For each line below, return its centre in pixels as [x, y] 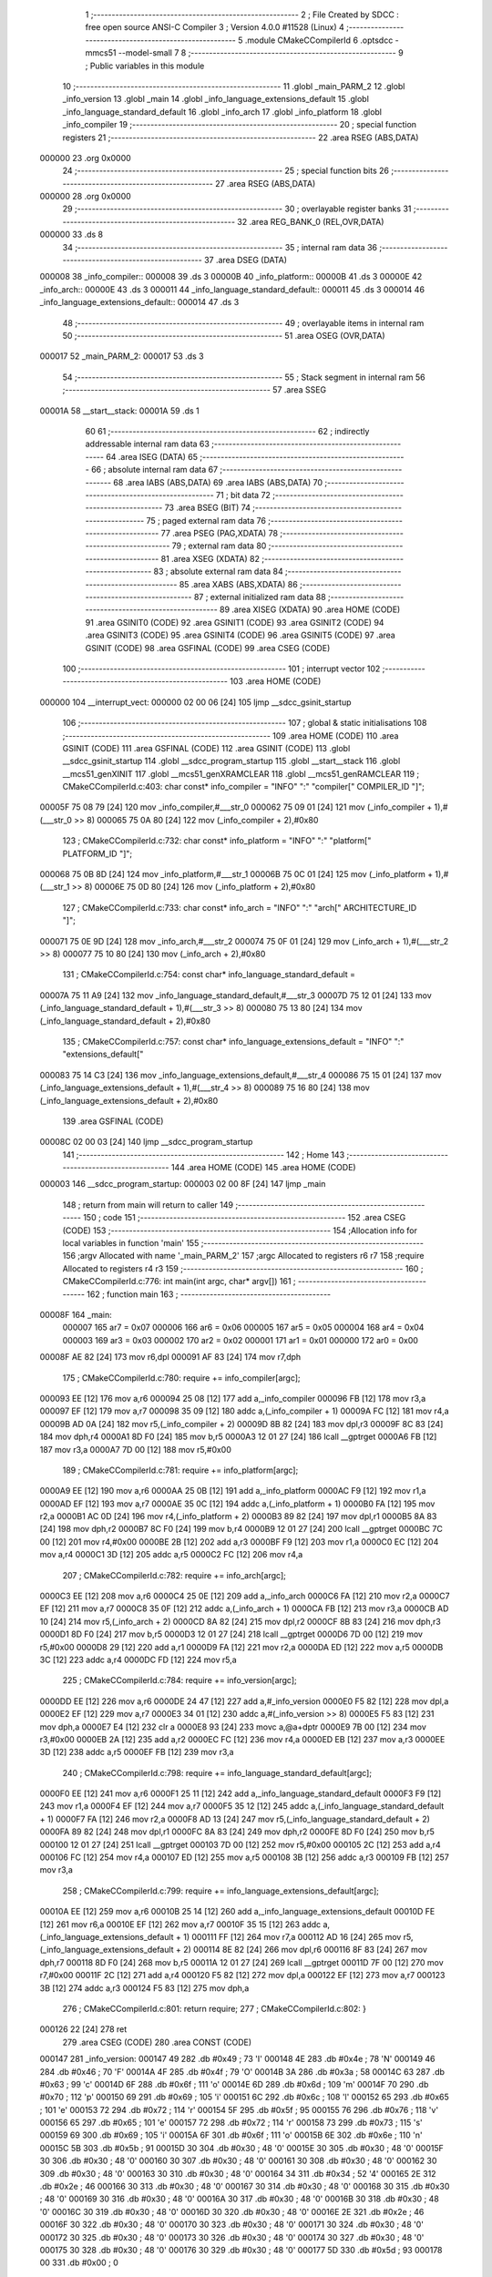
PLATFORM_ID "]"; [97, 853]
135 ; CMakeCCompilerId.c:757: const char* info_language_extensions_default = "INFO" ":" [233, 1041]
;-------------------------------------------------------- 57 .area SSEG [195, 390]
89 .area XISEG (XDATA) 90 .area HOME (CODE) [310, 609]
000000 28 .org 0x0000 [85, 197]
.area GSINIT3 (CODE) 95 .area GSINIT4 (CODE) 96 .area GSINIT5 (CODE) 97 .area [240, 635]
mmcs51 [101, 53]
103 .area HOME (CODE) [275, 681]
